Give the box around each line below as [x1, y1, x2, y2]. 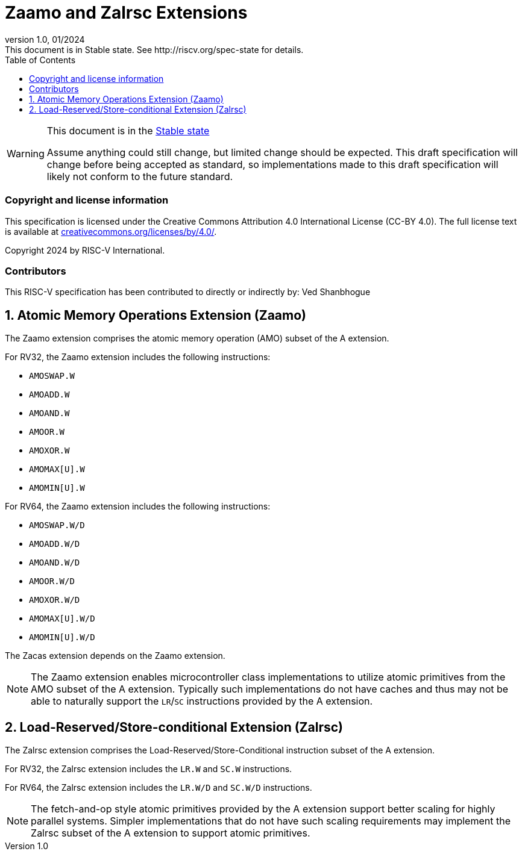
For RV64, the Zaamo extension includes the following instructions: [5, 501, 271, 512]
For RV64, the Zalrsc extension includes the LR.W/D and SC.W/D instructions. [5, 782, 312, 793]
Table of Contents [5, 54, 76, 65]
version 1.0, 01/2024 [5, 34, 85, 45]
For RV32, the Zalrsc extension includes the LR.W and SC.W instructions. [5, 763, 292, 774]
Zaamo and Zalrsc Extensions [5, 2, 248, 23]
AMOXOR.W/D [29, 595, 80, 605]
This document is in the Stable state [46, 124, 210, 137]
